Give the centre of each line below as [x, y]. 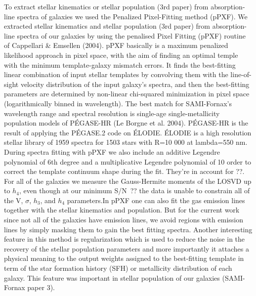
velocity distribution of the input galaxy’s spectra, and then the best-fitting [135, 84]
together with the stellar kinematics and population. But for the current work [122, 210]
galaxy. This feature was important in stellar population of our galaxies [112, 277]
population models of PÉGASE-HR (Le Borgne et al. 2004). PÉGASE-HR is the [126, 123]
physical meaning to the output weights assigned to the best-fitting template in [124, 258]
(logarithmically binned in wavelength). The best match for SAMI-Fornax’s [118, 103]
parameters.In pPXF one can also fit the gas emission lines [156, 200]
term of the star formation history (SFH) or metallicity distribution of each [118, 268]
